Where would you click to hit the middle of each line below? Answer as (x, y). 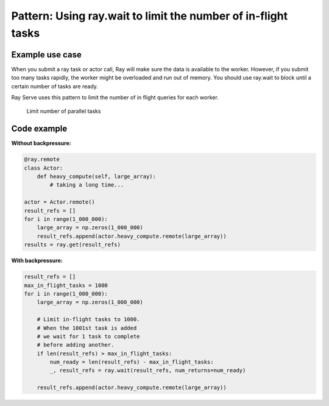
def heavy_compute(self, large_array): (97, 176)
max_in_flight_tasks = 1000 (66, 285)
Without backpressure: (41, 143)
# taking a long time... (87, 185)
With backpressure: (37, 261)
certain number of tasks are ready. (55, 86)
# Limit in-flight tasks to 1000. (88, 319)
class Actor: (44, 168)
